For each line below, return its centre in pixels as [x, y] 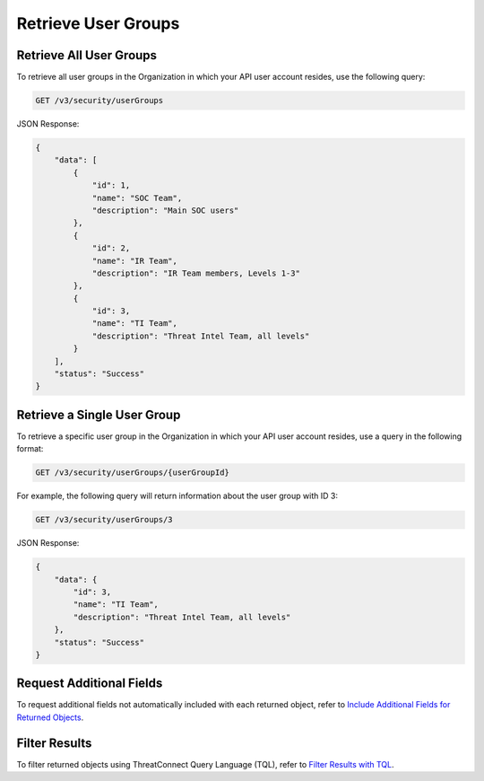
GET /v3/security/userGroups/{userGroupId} [133, 473]
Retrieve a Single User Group [99, 414]
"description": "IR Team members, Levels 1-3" [196, 273]
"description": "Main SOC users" [165, 210]
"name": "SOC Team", [137, 198]
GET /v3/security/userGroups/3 [104, 520]
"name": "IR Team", [135, 261]
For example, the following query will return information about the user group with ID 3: [177, 496]
